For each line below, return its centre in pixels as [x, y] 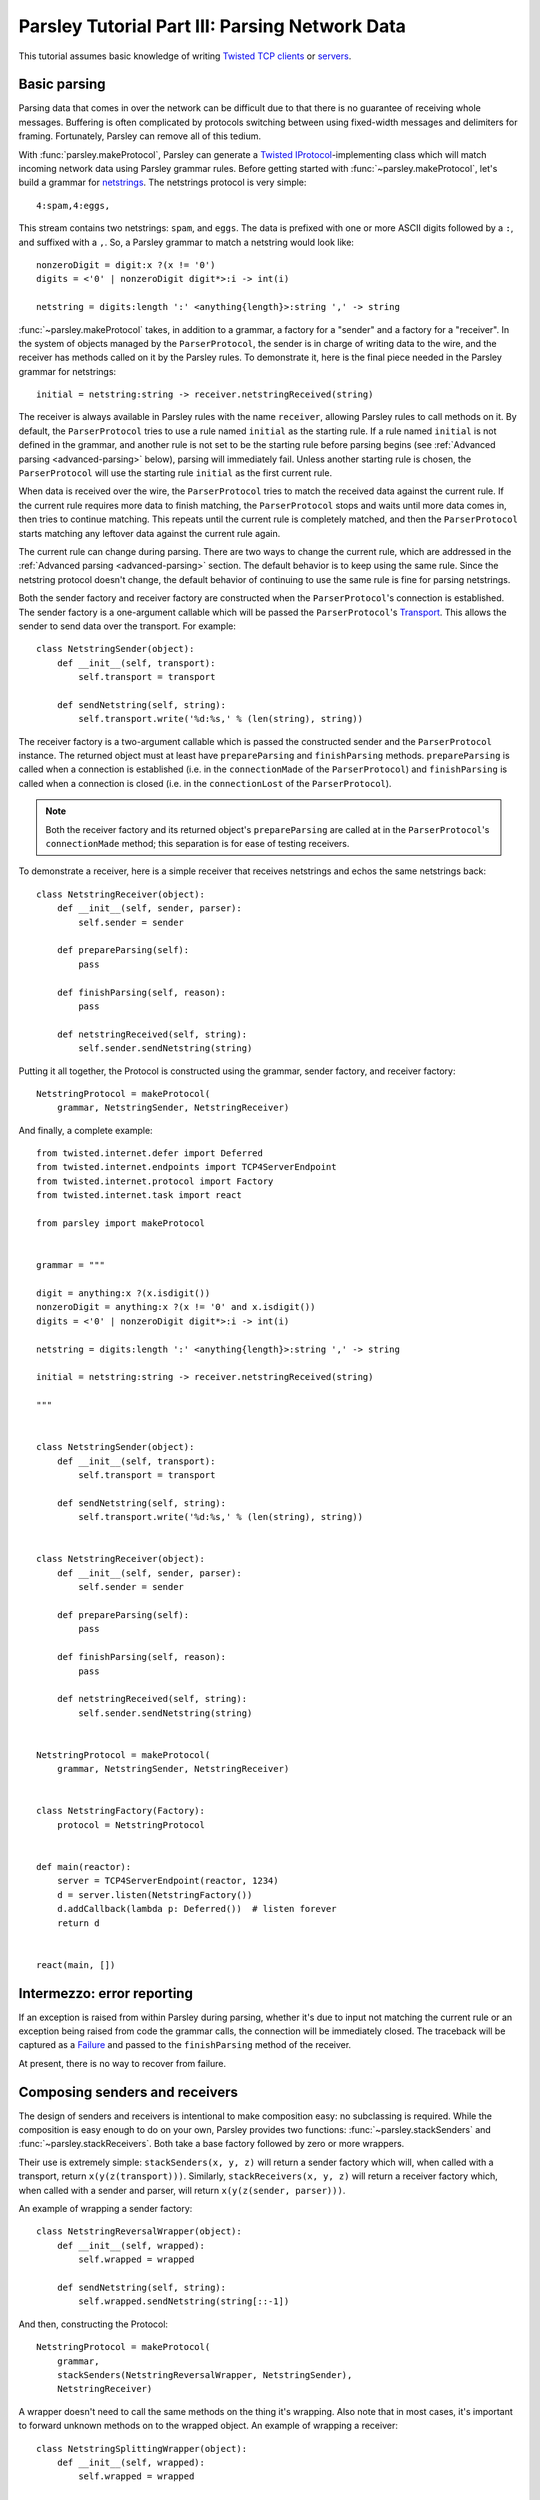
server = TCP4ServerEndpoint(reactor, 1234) [167, 1881]
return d [78, 1923]
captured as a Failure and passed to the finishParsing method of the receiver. [185, 2045]
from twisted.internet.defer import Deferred [150, 1153]
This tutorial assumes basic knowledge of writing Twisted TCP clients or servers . [185, 56]
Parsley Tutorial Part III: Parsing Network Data [212, 26]
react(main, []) [76, 1964]
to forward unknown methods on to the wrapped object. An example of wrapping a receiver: [208, 2426]
